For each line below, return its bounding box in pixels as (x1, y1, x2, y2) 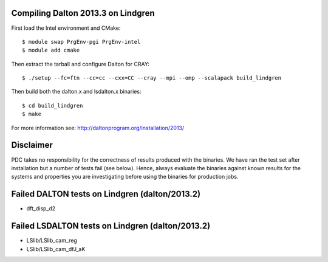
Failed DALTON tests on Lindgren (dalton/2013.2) (11, 189, 200, 199)
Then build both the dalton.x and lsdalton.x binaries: (11, 88, 142, 95)
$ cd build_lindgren (22, 102, 83, 109)
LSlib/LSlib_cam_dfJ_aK (26, 245, 86, 252)
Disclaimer (11, 140, 53, 150)
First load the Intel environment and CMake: (11, 24, 121, 32)
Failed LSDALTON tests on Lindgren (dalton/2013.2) (11, 221, 211, 231)
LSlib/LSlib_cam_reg (26, 237, 77, 244)
